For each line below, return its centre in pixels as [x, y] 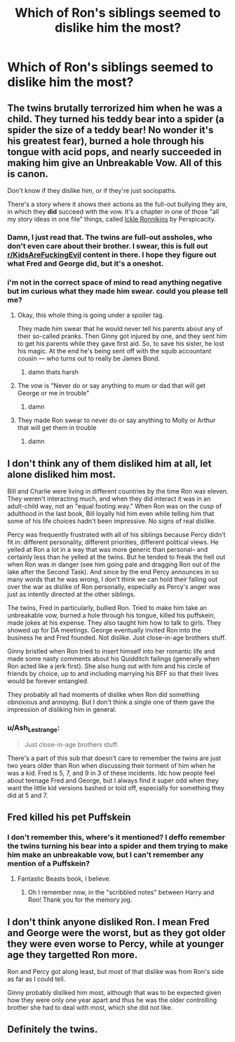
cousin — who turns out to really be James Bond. [88, 358]
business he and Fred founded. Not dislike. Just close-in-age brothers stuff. [117, 638]
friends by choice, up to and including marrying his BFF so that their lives [113, 674]
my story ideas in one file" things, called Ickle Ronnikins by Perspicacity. [112, 219]
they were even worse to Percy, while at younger [116, 943]
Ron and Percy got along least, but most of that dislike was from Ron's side [116, 972]
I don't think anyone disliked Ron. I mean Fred [108, 922]
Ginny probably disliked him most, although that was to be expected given [114, 993]
